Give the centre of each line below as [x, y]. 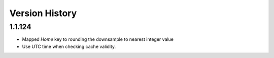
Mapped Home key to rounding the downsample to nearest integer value [98, 39]
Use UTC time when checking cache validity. [69, 46]
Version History [43, 13]
